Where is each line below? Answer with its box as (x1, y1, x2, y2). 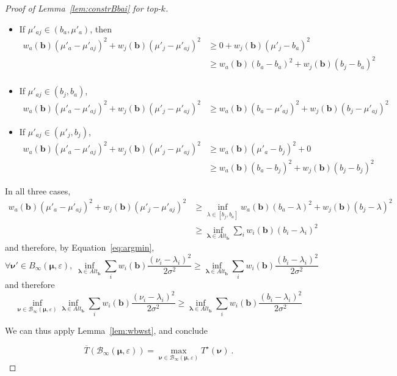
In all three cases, (5, 184, 71, 197)
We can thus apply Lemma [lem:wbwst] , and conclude (5, 324, 208, 337)
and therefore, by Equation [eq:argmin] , (5, 241, 155, 254)
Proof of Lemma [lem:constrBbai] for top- (5, 2, 161, 14)
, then (90, 22, 112, 35)
